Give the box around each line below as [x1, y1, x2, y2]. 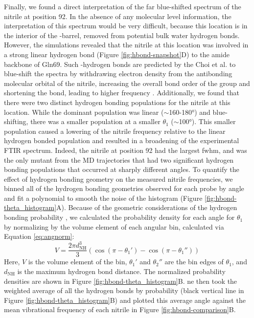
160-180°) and [169, 106, 210, 117]
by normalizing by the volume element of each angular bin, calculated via [4, 221, 224, 232]
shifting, [4, 116, 28, 127]
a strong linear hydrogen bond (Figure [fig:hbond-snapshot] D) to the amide [4, 49, 230, 59]
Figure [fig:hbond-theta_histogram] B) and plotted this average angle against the [4, 295, 246, 305]
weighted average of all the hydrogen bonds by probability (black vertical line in [4, 285, 244, 296]
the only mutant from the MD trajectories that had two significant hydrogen [4, 154, 234, 165]
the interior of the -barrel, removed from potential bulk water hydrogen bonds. [4, 30, 240, 40]
